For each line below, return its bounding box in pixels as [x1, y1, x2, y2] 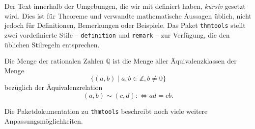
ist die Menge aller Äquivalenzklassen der [113, 56, 237, 66]
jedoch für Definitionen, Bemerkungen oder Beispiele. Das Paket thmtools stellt [4, 20, 246, 30]
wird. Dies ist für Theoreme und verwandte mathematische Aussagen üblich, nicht [4, 10, 252, 21]
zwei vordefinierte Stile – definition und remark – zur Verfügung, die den [4, 29, 230, 40]
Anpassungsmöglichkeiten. [4, 115, 83, 126]
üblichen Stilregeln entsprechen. [4, 39, 100, 49]
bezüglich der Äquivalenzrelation [4, 82, 103, 92]
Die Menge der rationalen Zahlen [4, 56, 104, 66]
